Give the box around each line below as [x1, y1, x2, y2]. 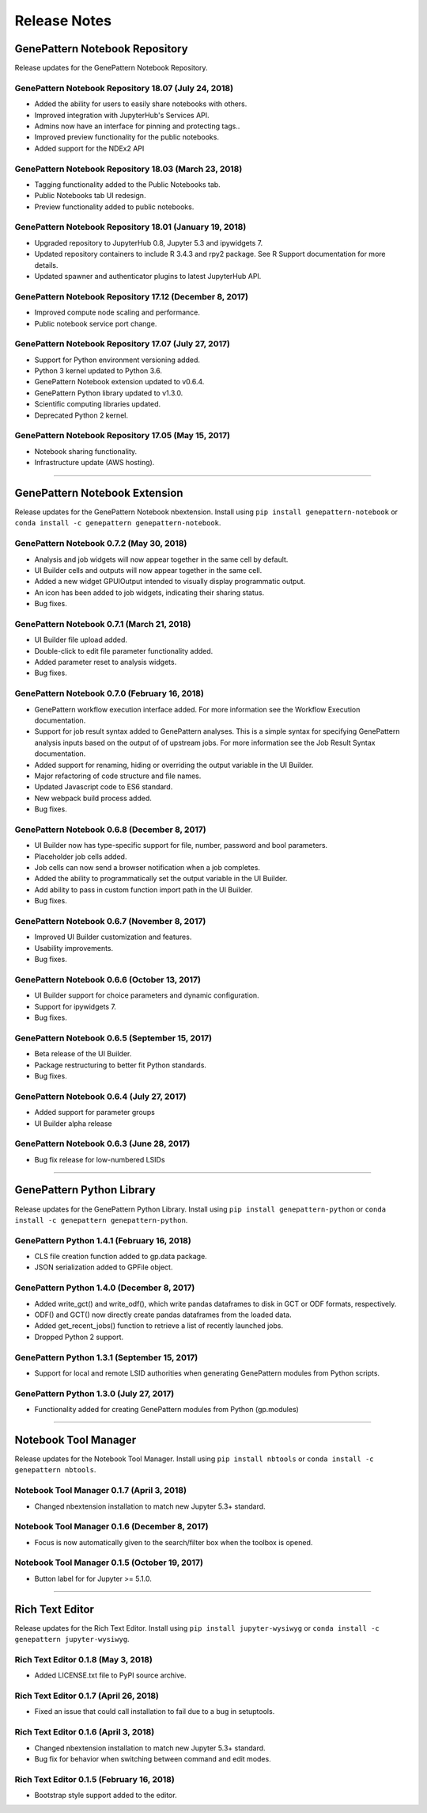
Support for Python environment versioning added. [34, 355, 201, 365]
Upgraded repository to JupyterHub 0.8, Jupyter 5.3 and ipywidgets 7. [34, 238, 263, 247]
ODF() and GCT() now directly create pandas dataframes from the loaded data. [34, 1310, 292, 1319]
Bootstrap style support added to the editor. [34, 1791, 177, 1800]
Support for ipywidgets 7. [34, 1002, 116, 1011]
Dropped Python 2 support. [34, 1332, 124, 1342]
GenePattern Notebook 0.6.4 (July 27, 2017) [14, 1090, 187, 1101]
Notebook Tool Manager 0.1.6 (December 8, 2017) [14, 1521, 209, 1532]
